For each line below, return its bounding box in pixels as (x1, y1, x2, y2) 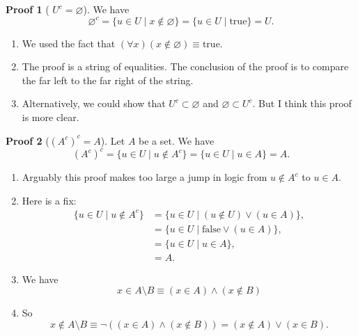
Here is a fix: (22, 193, 77, 207)
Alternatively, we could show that (22, 96, 166, 111)
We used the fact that (22, 35, 116, 50)
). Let (100, 133, 125, 147)
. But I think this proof (252, 96, 352, 111)
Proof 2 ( (6, 133, 49, 147)
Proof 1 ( (6, 2, 49, 16)
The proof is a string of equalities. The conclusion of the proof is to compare (22, 59, 349, 74)
